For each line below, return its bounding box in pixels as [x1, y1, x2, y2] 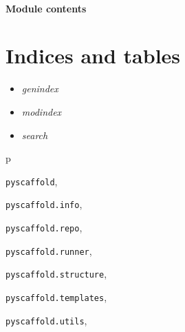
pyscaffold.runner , [6, 243, 92, 258]
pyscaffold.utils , [6, 313, 87, 327]
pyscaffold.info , [6, 197, 83, 211]
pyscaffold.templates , [6, 289, 107, 304]
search [21, 127, 48, 142]
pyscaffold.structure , [6, 267, 107, 281]
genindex [21, 81, 58, 96]
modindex [21, 104, 62, 118]
